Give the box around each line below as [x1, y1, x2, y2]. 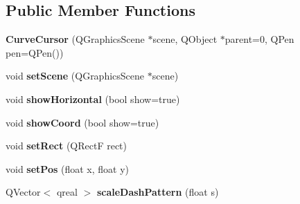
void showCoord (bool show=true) [6, 115, 159, 129]
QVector [6, 185, 41, 199]
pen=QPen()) [6, 45, 64, 59]
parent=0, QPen [224, 32, 294, 46]
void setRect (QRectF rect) [6, 138, 127, 153]
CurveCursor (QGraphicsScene [6, 32, 145, 46]
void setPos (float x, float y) [6, 161, 129, 176]
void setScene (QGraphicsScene [6, 68, 145, 83]
